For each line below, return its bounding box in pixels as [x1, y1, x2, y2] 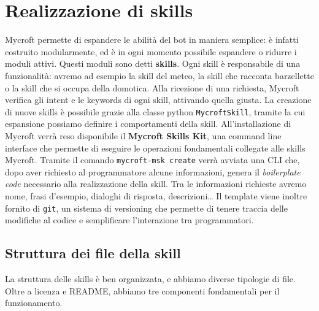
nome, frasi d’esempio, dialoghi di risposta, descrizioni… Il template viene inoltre [5, 189, 307, 202]
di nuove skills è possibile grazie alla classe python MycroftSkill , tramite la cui [5, 105, 306, 118]
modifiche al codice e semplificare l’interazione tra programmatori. [5, 213, 254, 226]
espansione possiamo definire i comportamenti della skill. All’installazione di [5, 117, 291, 130]
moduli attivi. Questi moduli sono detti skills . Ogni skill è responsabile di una [5, 57, 301, 70]
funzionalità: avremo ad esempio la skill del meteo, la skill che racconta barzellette [5, 69, 314, 82]
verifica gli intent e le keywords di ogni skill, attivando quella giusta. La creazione [5, 93, 312, 106]
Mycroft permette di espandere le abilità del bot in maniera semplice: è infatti [5, 33, 299, 46]
